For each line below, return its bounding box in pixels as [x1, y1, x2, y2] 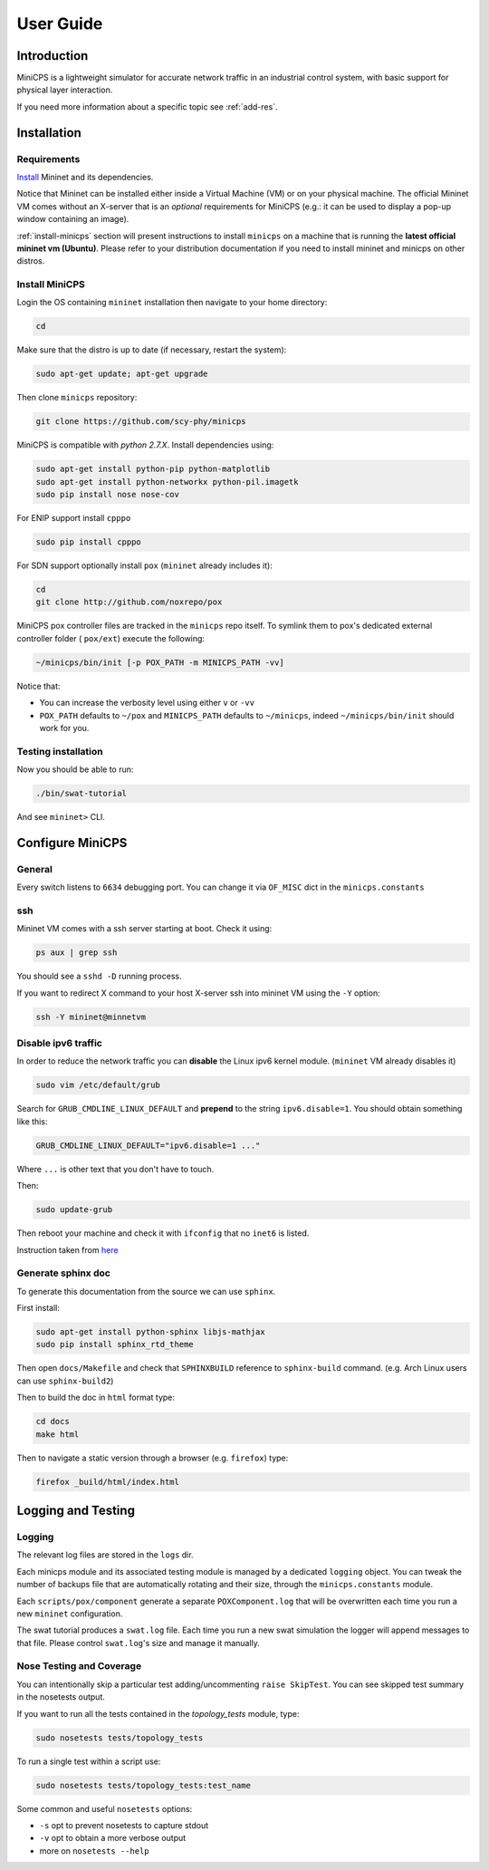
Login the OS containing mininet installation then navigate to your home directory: [16, 297, 328, 308]
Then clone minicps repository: [16, 392, 138, 403]
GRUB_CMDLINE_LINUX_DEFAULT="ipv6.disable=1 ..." [35, 1140, 261, 1151]
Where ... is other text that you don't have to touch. [16, 1163, 215, 1174]
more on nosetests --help [39, 1845, 149, 1856]
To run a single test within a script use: [16, 1756, 161, 1767]
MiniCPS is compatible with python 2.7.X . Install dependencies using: [16, 439, 274, 450]
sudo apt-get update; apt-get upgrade [35, 369, 208, 380]
